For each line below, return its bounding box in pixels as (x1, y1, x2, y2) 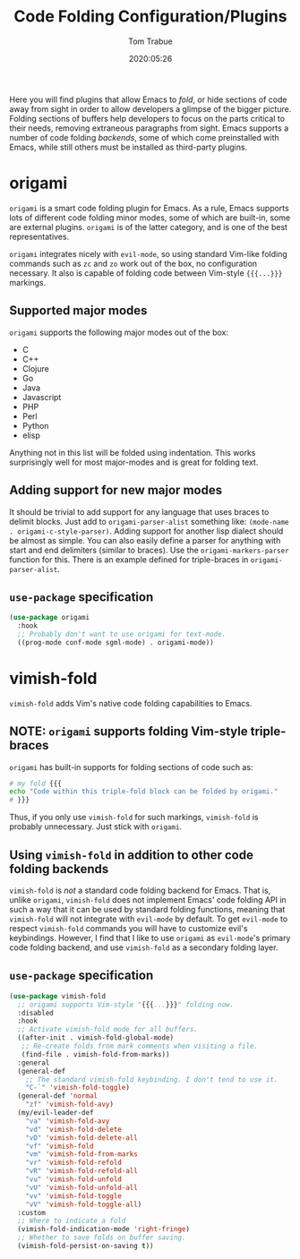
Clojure (21, 363, 49, 373)
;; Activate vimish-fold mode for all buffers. (17, 1025, 199, 1034)
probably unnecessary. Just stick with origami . (9, 821, 182, 832)
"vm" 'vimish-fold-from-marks (25, 1150, 139, 1159)
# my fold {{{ (9, 779, 63, 788)
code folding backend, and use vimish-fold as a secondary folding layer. (9, 942, 279, 953)
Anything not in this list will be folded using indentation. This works (9, 447, 256, 458)
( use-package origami (9, 613, 90, 622)
